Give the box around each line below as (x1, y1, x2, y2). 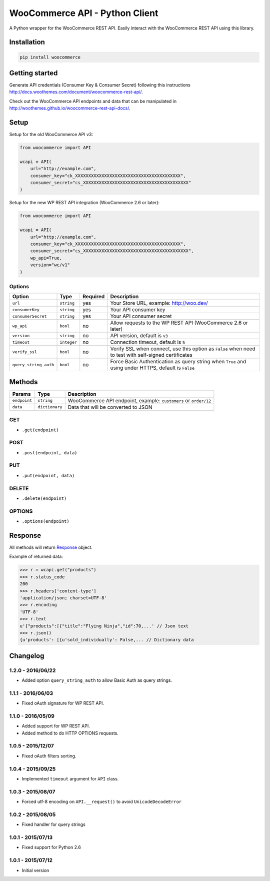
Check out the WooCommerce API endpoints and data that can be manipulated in (9, 98, 177, 104)
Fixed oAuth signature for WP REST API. (21, 700, 104, 706)
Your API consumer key (110, 306, 165, 313)
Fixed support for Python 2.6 (21, 844, 81, 850)
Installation (9, 38, 45, 47)
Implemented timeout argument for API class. (21, 776, 119, 781)
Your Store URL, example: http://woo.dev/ (110, 300, 208, 307)
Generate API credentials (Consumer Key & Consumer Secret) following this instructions (9, 82, 191, 88)
